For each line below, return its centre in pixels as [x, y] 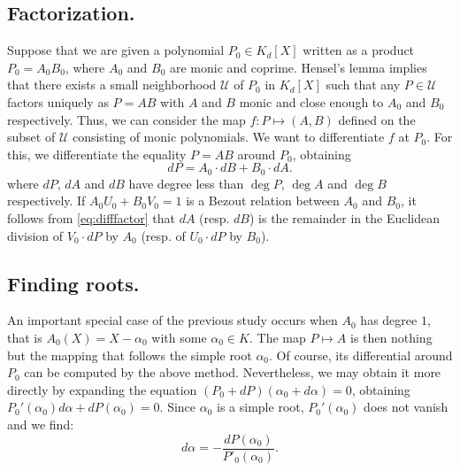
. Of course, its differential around [361, 355]
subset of [31, 137]
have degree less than [186, 183]
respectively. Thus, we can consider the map [126, 119]
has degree [389, 320]
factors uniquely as [58, 101]
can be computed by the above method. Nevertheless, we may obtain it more [233, 372]
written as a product [359, 50]
